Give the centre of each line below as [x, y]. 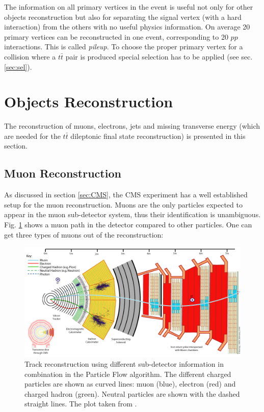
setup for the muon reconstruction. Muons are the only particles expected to [123, 204]
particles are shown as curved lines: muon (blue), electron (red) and [130, 384]
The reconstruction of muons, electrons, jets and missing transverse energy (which [132, 126]
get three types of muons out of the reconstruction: [84, 234]
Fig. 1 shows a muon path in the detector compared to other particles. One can [128, 225]
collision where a [30, 56]
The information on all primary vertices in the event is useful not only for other [129, 7]
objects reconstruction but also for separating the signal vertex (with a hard [123, 17]
